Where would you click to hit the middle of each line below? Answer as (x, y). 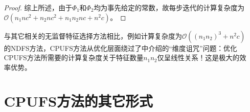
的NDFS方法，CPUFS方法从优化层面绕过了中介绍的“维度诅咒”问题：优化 (121, 48)
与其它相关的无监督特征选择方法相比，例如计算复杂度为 (93, 35)
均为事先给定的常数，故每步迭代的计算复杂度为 (169, 7)
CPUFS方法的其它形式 (79, 101)
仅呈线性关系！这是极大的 (198, 57)
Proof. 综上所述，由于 (38, 7)
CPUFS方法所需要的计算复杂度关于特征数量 (74, 57)
